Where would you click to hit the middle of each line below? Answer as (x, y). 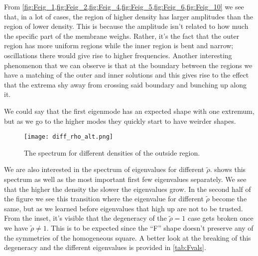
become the (229, 199)
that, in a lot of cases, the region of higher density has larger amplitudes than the (129, 16)
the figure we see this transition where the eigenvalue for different (104, 199)
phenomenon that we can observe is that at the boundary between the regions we (128, 65)
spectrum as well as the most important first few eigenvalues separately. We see (125, 179)
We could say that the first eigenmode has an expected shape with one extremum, (129, 111)
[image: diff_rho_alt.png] (68, 137)
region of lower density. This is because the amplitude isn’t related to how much (126, 26)
